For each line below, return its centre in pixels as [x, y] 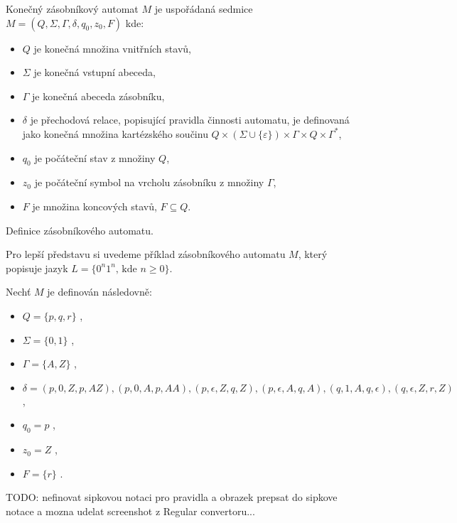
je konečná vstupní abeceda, [95, 72]
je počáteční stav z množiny [95, 157]
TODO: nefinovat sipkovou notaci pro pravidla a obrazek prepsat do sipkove [172, 497]
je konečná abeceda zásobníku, [98, 96]
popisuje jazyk [37, 268]
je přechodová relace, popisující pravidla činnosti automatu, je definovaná [190, 120]
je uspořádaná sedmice [204, 9]
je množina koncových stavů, [95, 206]
